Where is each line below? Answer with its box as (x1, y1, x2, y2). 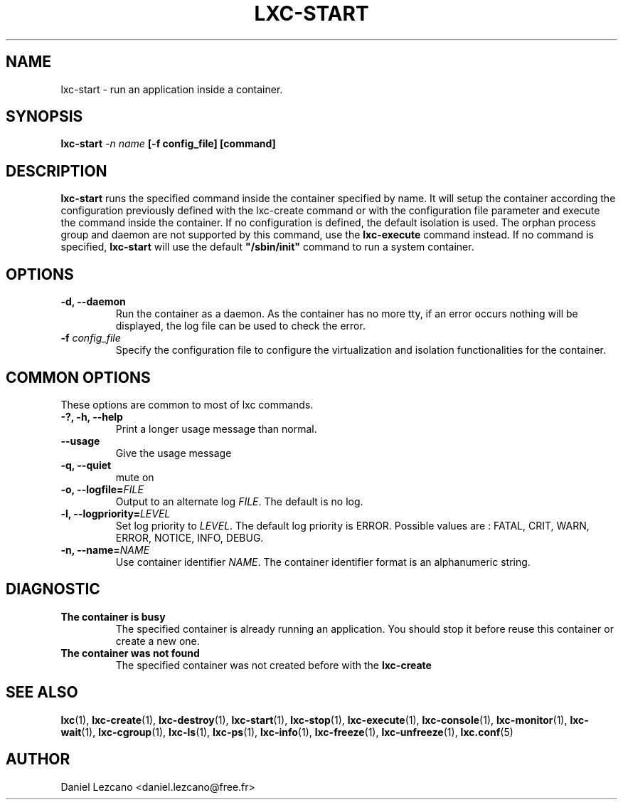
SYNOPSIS (6, 107, 83, 126)
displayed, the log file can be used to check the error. (115, 320, 366, 332)
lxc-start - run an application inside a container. (60, 83, 283, 95)
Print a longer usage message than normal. (115, 422, 317, 435)
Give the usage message (115, 446, 232, 459)
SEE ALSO (6, 683, 78, 702)
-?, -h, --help (60, 410, 123, 423)
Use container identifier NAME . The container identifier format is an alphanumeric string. (115, 555, 531, 568)
